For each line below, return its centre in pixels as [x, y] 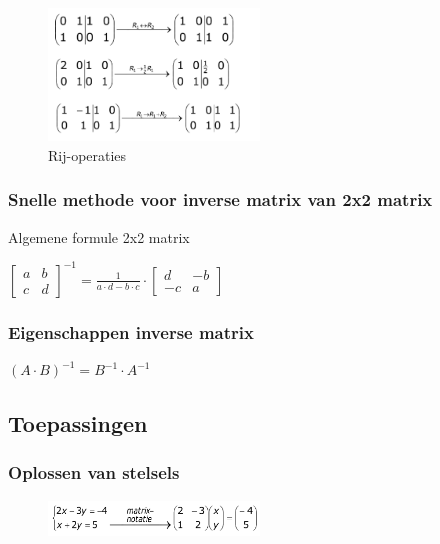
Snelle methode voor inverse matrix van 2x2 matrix [220, 199]
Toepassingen [78, 423]
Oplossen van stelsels [94, 472]
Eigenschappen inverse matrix [131, 331]
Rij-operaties [87, 154]
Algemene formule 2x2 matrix [99, 236]
